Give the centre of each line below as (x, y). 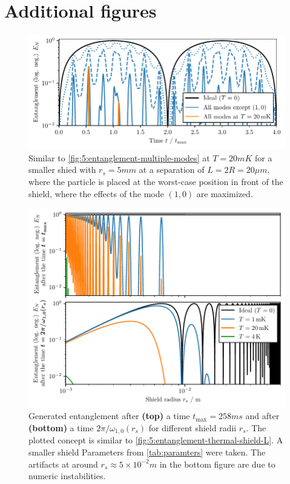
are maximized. (225, 193)
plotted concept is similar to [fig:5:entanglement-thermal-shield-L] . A (156, 440)
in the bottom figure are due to (217, 464)
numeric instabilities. (67, 476)
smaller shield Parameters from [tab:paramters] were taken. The (147, 452)
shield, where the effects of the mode (96, 193)
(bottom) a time (61, 427)
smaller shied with (62, 170)
